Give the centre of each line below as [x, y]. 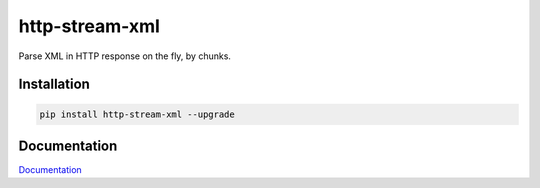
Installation [54, 84]
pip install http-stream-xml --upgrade [137, 114]
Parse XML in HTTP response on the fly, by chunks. [125, 56]
